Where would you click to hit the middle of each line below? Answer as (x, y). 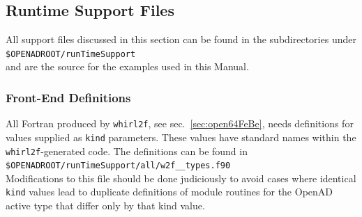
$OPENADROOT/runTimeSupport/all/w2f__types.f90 (118, 166)
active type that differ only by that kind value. (105, 206)
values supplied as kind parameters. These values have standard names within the (181, 137)
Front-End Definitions (68, 97)
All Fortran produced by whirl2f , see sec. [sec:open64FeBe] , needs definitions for (180, 123)
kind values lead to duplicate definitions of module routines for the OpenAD (169, 192)
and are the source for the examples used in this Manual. (127, 66)
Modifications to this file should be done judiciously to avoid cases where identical (181, 178)
